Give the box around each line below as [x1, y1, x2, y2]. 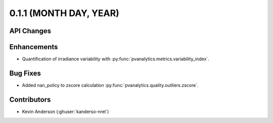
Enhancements [9, 43, 58, 51]
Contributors [9, 95, 51, 104]
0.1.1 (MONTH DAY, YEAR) [9, 8, 120, 19]
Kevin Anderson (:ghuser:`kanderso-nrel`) [22, 108, 109, 114]
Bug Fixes [9, 69, 41, 77]
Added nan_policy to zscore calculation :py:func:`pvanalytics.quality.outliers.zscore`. [22, 82, 199, 88]
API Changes [9, 27, 52, 35]
